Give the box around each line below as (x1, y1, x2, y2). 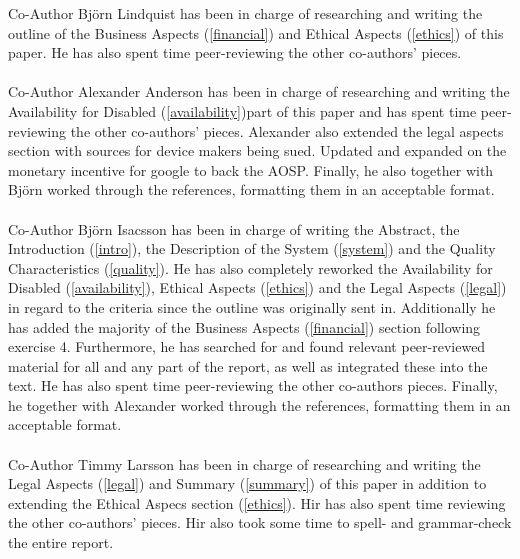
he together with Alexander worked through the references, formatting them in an (8, 394, 511, 415)
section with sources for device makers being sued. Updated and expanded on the (8, 140, 507, 161)
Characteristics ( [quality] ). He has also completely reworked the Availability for (8, 257, 493, 278)
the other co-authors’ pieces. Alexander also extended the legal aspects (70, 120, 504, 141)
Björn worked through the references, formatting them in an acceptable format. (8, 179, 495, 200)
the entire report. (8, 532, 114, 553)
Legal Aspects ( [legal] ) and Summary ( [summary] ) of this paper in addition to (8, 473, 487, 494)
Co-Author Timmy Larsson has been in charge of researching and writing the (8, 453, 481, 474)
